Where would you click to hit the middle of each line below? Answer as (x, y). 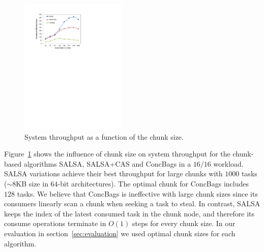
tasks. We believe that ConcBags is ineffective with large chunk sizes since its (137, 193)
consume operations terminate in (55, 223)
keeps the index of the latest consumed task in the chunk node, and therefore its (129, 213)
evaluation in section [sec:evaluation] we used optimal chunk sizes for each (120, 233)
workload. (228, 163)
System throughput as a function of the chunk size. (104, 136)
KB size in (32, 183)
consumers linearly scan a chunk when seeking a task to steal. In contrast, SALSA (132, 203)
